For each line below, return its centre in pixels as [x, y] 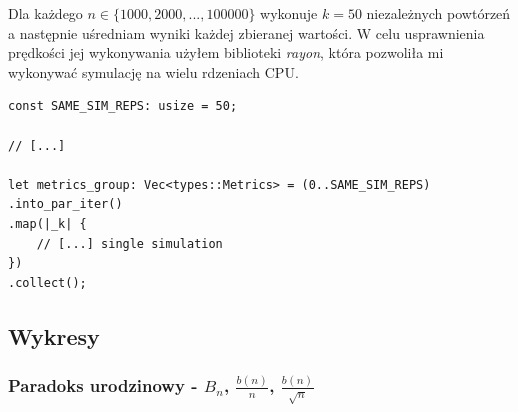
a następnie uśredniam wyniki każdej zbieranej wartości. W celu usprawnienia [246, 32]
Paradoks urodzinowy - [103, 385]
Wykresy [54, 335]
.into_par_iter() [65, 204]
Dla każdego [45, 13]
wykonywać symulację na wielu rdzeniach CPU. [153, 71]
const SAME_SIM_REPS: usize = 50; [123, 106]
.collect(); [47, 282]
